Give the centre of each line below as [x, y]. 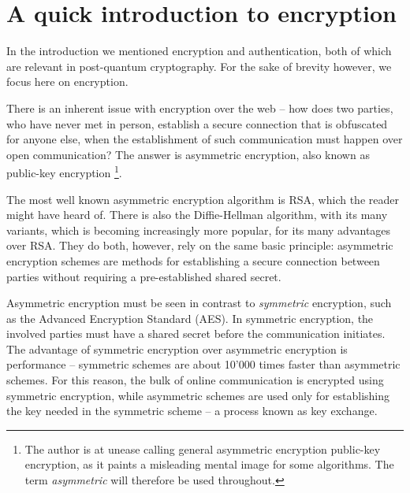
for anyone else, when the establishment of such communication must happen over [205, 139]
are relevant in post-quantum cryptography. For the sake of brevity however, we [199, 66]
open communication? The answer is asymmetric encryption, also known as [188, 154]
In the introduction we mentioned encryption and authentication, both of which [199, 51]
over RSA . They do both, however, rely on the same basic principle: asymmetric [200, 245]
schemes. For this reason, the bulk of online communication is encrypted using [195, 380]
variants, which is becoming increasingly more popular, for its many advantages [199, 230]
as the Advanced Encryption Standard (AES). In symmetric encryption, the [190, 318]
